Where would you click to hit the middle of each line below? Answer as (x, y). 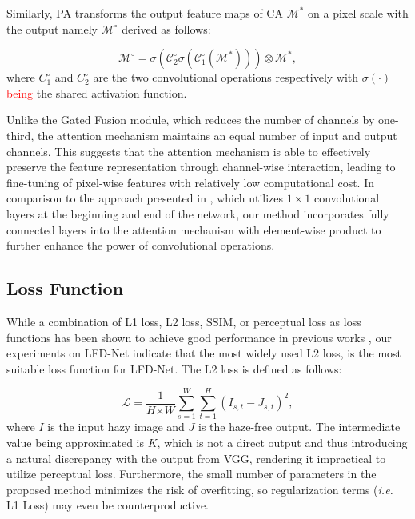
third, (20, 135)
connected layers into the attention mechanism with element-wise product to (194, 229)
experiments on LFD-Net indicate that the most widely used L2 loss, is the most (204, 353)
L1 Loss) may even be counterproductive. (108, 505)
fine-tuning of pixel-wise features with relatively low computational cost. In (190, 182)
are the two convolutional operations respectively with (226, 77)
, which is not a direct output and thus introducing (282, 443)
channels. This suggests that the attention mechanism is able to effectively (189, 151)
